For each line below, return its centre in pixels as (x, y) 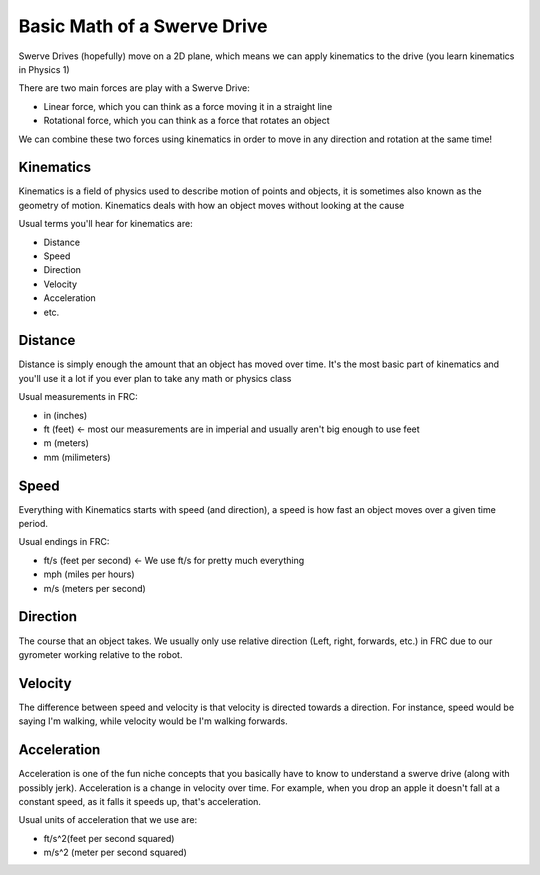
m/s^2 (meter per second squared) (115, 852)
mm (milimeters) (77, 457)
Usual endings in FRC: (64, 542)
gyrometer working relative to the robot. (100, 654)
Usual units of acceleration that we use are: (108, 820)
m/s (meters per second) (95, 588)
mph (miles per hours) (89, 574)
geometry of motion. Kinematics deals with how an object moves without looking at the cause (211, 205)
